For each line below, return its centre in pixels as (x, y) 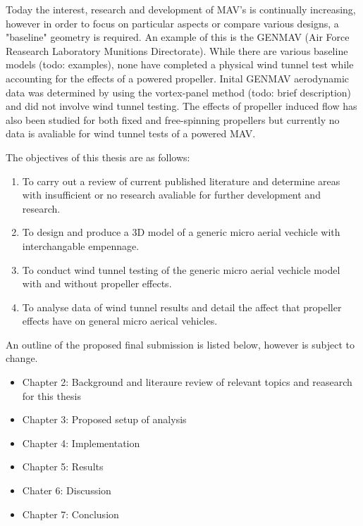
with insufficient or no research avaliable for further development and (171, 195)
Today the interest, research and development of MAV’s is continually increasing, (181, 9)
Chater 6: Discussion (67, 490)
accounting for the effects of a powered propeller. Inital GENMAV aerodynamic (178, 78)
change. (22, 358)
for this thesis (51, 395)
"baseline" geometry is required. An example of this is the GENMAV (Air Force (178, 37)
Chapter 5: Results (63, 466)
